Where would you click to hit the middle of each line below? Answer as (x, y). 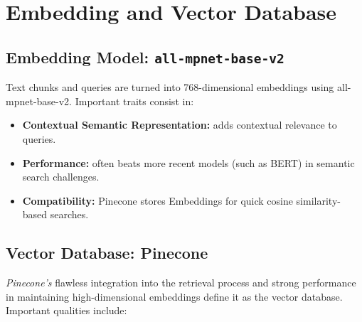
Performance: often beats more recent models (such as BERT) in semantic (188, 162)
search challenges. (61, 177)
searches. (69, 214)
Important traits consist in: (134, 101)
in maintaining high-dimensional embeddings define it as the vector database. (174, 296)
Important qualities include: (66, 310)
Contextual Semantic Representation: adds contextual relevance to (180, 125)
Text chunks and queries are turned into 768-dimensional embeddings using (170, 87)
